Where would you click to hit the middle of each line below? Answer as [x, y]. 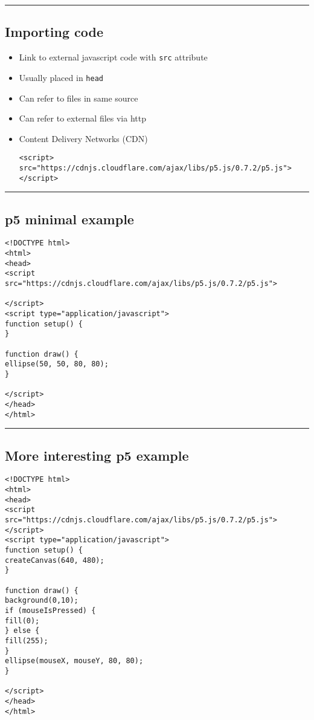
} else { [22, 631]
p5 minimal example [69, 219]
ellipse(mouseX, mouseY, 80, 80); [74, 661]
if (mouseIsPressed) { [50, 611]
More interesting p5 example [97, 455]
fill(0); [22, 621]
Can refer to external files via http [82, 118]
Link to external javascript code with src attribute [113, 57]
